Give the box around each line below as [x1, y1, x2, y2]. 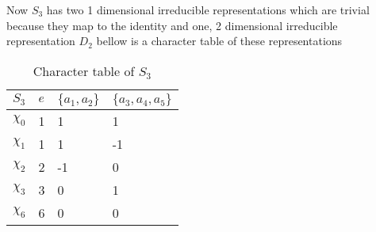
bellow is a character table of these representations [96, 32, 343, 49]
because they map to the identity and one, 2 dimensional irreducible [6, 17, 338, 33]
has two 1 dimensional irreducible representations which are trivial [46, 2, 370, 17]
